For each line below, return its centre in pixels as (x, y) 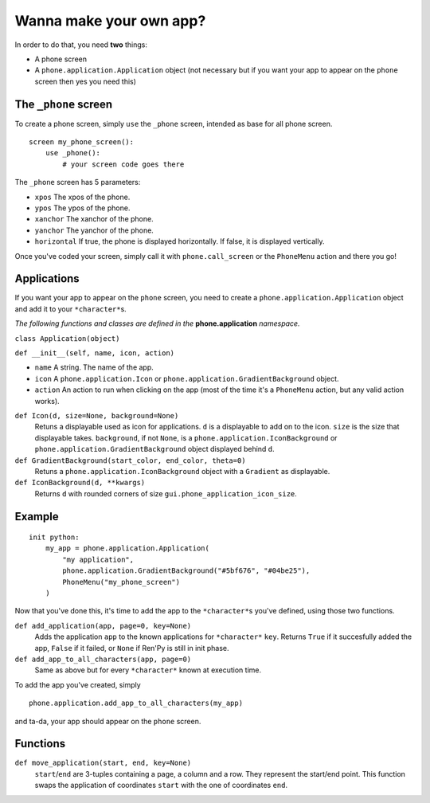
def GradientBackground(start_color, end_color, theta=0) (130, 460)
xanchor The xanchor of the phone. (94, 219)
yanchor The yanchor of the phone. (94, 230)
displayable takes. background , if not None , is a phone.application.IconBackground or (186, 437)
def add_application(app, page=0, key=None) (103, 626)
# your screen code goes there (123, 164)
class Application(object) (67, 338)
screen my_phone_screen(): (82, 142)
